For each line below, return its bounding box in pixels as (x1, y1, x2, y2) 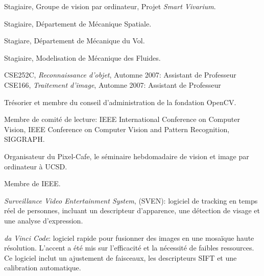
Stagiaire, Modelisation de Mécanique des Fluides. (4, 52, 161, 63)
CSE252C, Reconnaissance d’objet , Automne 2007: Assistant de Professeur (4, 69, 236, 80)
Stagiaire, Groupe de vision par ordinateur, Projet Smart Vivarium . (4, 1, 216, 11)
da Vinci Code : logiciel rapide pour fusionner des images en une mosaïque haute (4, 232, 254, 243)
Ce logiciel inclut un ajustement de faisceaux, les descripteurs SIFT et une (4, 252, 237, 263)
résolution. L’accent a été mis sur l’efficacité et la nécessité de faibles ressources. (4, 242, 254, 253)
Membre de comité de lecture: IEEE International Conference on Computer (4, 114, 240, 124)
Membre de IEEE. (4, 178, 61, 189)
